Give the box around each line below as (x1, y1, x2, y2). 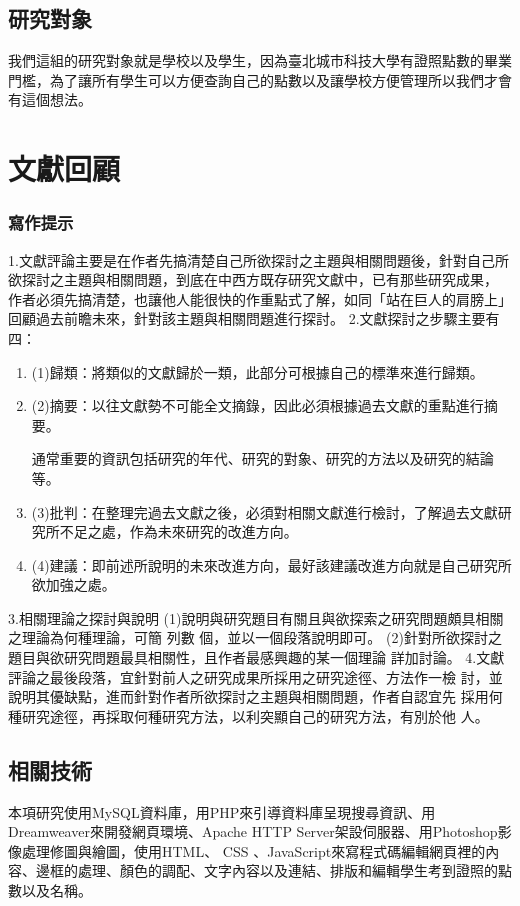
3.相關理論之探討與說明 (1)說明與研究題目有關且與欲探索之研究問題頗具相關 (8, 607, 504, 628)
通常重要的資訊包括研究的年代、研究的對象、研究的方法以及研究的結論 (31, 448, 494, 469)
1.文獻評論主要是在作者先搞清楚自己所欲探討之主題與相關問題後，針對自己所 (8, 249, 509, 270)
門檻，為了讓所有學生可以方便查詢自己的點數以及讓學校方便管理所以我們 (8, 69, 484, 90)
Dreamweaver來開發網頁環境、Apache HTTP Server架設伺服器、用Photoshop (8, 821, 498, 842)
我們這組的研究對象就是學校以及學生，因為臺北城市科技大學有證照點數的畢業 (8, 50, 512, 71)
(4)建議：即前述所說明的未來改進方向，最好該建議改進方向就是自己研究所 (31, 554, 512, 575)
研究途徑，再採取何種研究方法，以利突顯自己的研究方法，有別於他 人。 (21, 705, 489, 726)
